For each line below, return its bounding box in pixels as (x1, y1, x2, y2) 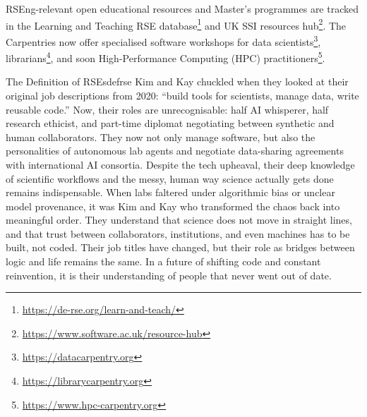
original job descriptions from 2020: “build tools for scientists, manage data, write (6, 87, 359, 102)
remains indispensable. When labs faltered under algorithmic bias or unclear (6, 185, 335, 200)
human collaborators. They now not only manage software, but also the (6, 129, 315, 144)
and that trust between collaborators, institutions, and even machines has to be (6, 226, 350, 241)
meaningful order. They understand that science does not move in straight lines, (6, 212, 352, 227)
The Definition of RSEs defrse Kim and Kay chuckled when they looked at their (6, 74, 349, 89)
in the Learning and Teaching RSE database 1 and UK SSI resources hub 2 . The (6, 16, 347, 32)
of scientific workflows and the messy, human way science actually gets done (6, 171, 334, 186)
